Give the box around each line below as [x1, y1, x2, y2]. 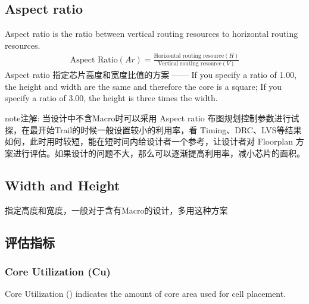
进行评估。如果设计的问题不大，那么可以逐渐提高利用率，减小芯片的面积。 [13, 146, 305, 159]
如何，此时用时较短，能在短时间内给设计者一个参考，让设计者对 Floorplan [5, 135, 294, 148]
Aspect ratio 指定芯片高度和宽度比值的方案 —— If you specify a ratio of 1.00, [5, 68, 297, 81]
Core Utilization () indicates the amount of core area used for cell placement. [5, 287, 286, 300]
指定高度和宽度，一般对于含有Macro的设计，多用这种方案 [5, 203, 228, 216]
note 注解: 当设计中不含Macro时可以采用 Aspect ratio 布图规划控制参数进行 [5, 111, 291, 124]
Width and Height [5, 175, 120, 194]
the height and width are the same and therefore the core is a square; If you [5, 80, 282, 92]
